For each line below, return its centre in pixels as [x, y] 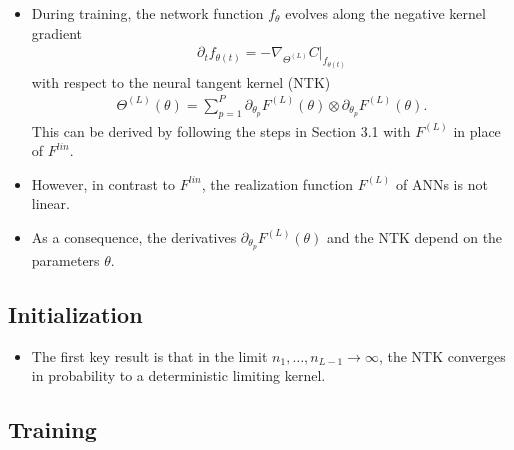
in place [477, 130]
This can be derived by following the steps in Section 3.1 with [221, 130]
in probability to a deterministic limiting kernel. [178, 375]
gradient [57, 32]
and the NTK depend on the [415, 236]
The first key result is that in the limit [149, 355]
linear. [50, 203]
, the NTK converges [442, 355]
